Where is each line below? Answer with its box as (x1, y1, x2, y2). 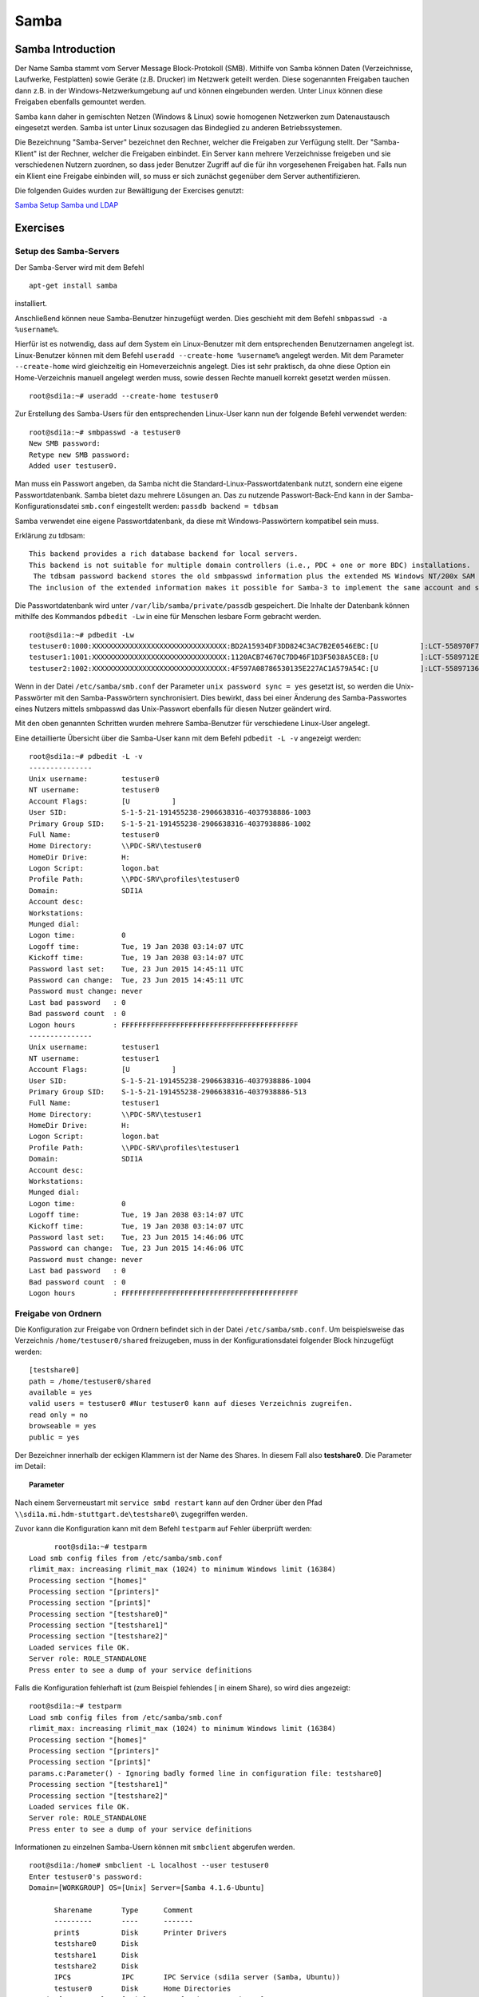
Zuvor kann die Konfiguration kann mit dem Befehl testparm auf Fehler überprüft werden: (14, 1523, 312, 1533)
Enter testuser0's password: (29, 1872, 143, 1881)
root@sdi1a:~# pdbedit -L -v (29, 752, 143, 761)
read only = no (29, 1410, 89, 1419)
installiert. (14, 299, 47, 308)
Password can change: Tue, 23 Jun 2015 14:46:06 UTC (29, 1244, 243, 1253)
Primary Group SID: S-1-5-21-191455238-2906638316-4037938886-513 (29, 1087, 307, 1096)
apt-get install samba (29, 280, 118, 290)
